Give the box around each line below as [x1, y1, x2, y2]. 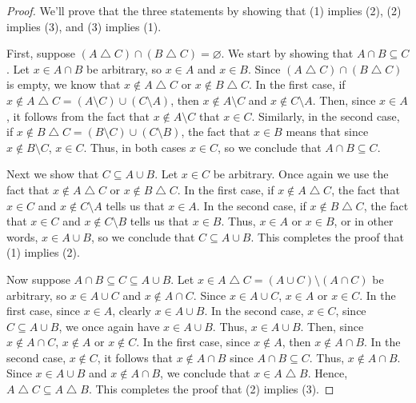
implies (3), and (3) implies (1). [6, 18, 162, 34]
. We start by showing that [221, 45, 354, 62]
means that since [286, 123, 369, 140]
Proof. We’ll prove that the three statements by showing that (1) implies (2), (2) [6, 2, 402, 18]
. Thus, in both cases [83, 138, 186, 155]
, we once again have [58, 317, 160, 334]
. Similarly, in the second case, [251, 107, 400, 124]
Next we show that [6, 166, 99, 182]
